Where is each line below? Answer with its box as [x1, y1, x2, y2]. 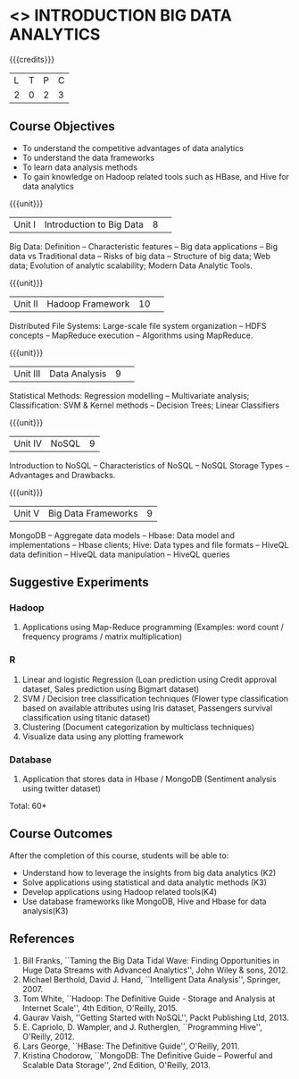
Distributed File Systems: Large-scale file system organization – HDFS [9, 320, 267, 331]
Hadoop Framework [46, 297, 130, 309]
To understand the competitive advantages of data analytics [21, 142, 244, 153]
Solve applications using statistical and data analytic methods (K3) [21, 877, 268, 888]
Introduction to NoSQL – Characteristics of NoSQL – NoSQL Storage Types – [9, 459, 290, 470]
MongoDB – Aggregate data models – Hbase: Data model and [9, 529, 235, 541]
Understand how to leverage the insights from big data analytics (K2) [21, 867, 277, 878]
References [9, 931, 75, 947]
